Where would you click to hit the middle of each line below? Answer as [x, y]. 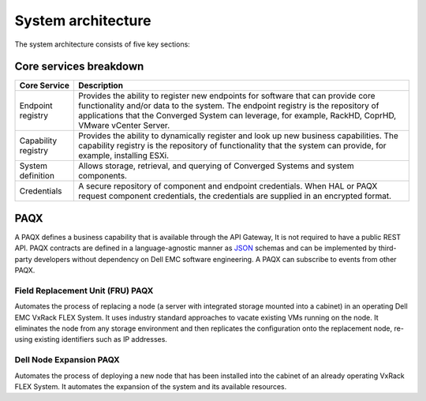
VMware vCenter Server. [123, 126]
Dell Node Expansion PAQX [67, 360]
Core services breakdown [79, 67]
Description [101, 85]
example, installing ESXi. [123, 156]
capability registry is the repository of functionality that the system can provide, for [232, 146]
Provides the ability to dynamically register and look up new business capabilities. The [238, 136]
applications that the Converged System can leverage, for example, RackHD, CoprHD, [237, 116]
